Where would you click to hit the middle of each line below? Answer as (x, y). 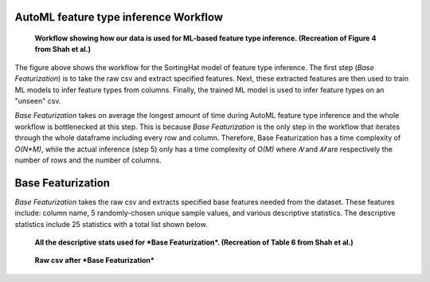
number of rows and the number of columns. (88, 160)
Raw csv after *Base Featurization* (95, 260)
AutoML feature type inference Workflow (119, 17)
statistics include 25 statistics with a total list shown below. (111, 224)
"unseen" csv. (38, 100)
